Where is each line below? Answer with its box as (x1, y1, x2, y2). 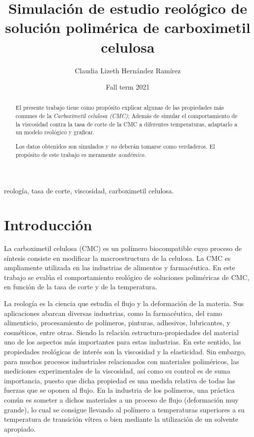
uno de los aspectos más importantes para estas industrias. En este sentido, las (4, 337, 241, 347)
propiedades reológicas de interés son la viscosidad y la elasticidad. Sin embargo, (4, 346, 246, 356)
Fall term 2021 (106, 82, 150, 92)
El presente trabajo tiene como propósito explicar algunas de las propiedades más (15, 103, 224, 112)
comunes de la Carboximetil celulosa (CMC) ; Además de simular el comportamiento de (15, 112, 238, 120)
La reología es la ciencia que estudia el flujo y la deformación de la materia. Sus (4, 298, 244, 308)
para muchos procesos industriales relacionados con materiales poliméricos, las (4, 356, 239, 366)
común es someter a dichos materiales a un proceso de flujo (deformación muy (4, 394, 239, 405)
